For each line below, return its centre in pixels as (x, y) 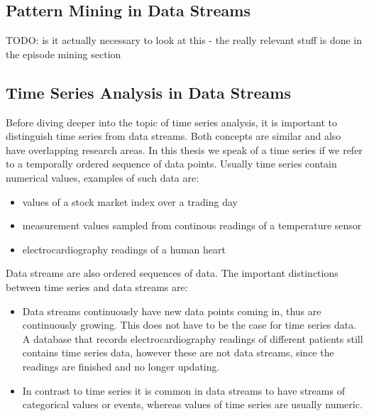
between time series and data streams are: (97, 286)
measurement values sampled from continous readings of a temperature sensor (192, 225)
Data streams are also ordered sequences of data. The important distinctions (172, 273)
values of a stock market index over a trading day (130, 201)
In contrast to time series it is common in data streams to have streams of (183, 390)
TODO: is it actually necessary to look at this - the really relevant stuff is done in (184, 40)
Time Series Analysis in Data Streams (148, 92)
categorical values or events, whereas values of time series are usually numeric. (192, 404)
